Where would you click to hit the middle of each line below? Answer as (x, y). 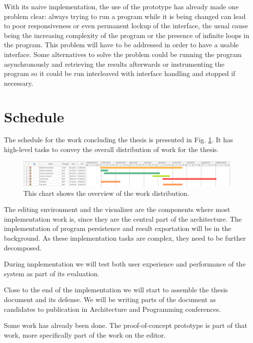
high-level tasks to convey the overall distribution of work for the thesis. (111, 149)
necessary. (19, 83)
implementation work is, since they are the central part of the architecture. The (123, 219)
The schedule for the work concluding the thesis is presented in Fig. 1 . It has (119, 140)
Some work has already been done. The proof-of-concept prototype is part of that (126, 325)
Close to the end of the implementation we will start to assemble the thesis (116, 290)
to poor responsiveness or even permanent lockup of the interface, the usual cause (126, 26)
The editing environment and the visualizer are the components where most (117, 209)
